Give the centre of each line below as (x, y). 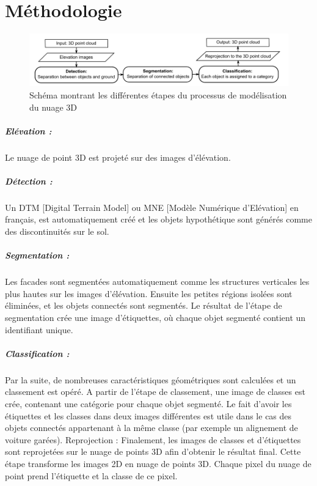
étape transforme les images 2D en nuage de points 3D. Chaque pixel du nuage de (158, 463)
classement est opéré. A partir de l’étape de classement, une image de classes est (155, 392)
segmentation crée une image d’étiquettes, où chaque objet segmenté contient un (155, 317)
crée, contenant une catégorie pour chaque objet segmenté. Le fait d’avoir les (148, 403)
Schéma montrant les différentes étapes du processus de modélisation (158, 94)
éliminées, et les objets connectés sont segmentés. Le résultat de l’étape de (144, 305)
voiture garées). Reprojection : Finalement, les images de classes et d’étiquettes (153, 439)
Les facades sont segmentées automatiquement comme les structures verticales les (157, 282)
